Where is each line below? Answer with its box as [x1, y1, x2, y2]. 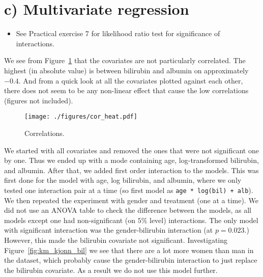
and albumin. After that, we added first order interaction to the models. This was [4, 164, 259, 175]
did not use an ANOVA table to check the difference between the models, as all [4, 205, 251, 215]
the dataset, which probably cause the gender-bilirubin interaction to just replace [4, 255, 257, 265]
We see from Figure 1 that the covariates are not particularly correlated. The [4, 55, 246, 66]
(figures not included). [4, 95, 73, 105]
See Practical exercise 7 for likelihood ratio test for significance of [16, 28, 220, 39]
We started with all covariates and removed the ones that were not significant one [4, 145, 259, 155]
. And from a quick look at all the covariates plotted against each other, [18, 75, 243, 86]
